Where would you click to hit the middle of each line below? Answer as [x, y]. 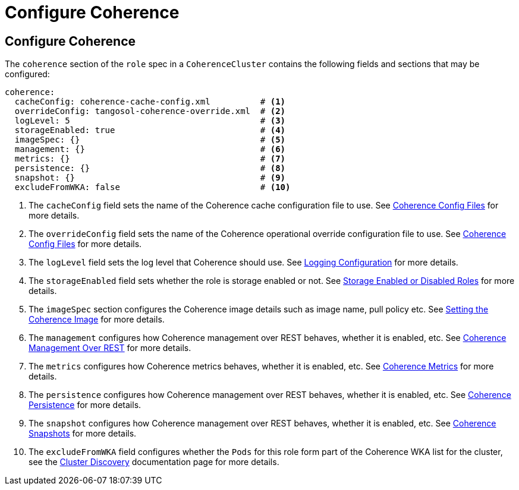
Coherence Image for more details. [97, 320]
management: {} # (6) [150, 149]
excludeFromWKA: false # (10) [152, 187]
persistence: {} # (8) [150, 168]
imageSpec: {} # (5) [150, 140]
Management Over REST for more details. [110, 348]
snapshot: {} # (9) [150, 178]
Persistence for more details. [85, 405]
